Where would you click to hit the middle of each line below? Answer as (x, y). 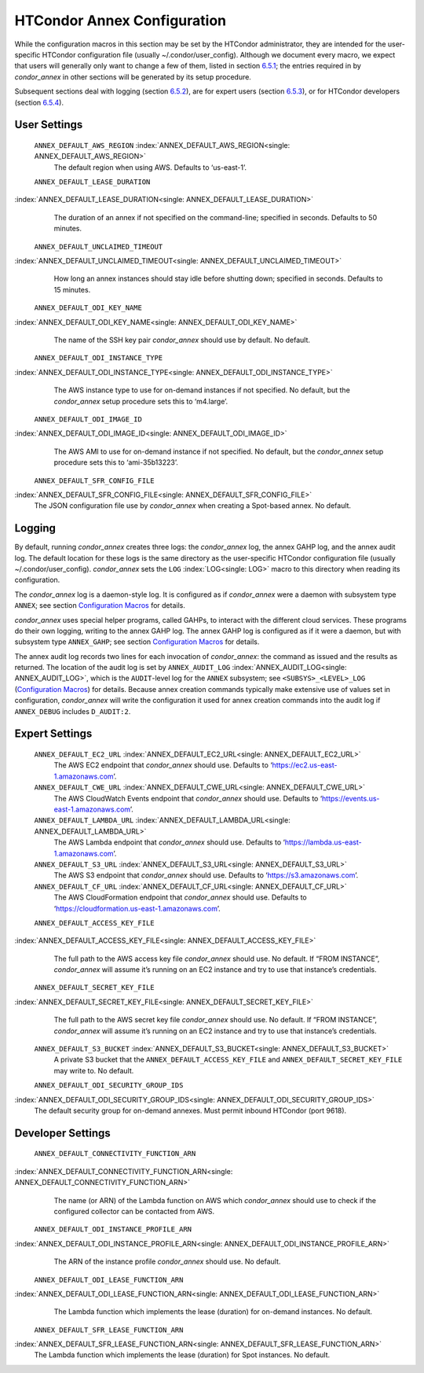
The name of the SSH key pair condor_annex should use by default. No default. (182, 340)
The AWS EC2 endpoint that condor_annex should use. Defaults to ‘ (163, 765)
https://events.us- (351, 798)
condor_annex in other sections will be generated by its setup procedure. (133, 77)
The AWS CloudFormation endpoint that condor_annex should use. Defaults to (180, 897)
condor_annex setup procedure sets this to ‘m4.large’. (141, 401)
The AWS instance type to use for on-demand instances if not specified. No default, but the (202, 390)
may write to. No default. (94, 1070)
